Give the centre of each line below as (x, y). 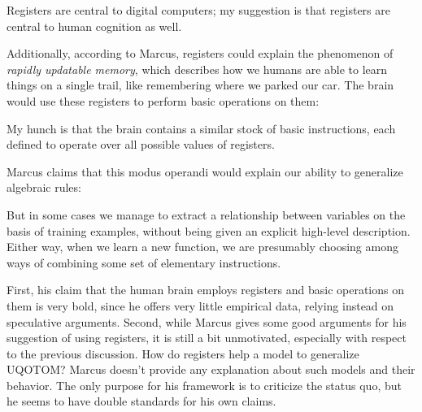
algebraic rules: (44, 187)
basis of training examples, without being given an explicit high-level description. (209, 230)
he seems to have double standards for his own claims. (141, 401)
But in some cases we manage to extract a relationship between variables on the (206, 214)
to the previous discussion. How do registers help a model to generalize (183, 353)
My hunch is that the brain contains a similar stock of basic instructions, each (201, 128)
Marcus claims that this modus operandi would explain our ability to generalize (205, 171)
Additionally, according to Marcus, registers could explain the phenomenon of (200, 53)
